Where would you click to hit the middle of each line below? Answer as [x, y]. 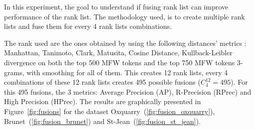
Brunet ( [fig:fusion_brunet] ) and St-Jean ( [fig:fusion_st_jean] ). [102, 121]
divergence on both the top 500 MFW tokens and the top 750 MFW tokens [120, 62]
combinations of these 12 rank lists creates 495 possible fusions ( [102, 82]
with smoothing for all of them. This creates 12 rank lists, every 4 [127, 72]
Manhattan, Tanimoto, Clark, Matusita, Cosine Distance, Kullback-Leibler [118, 53]
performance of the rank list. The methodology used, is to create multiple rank [125, 16]
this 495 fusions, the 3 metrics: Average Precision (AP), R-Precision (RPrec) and [128, 91]
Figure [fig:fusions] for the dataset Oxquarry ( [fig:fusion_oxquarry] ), [110, 111]
